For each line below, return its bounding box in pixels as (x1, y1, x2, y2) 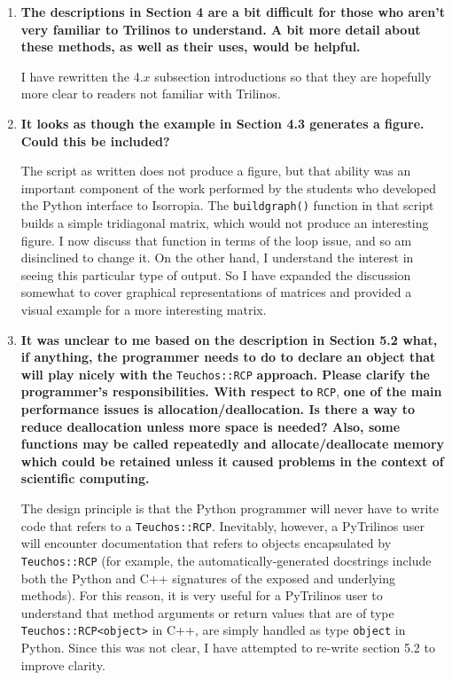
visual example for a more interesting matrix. (20, 300, 267, 318)
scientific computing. (20, 469, 150, 488)
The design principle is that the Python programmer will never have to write (20, 499, 439, 518)
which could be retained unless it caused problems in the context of (20, 451, 444, 470)
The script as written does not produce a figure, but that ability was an (20, 161, 411, 180)
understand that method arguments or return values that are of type (20, 603, 394, 621)
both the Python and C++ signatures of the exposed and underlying (20, 568, 395, 587)
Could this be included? (20, 131, 170, 150)
